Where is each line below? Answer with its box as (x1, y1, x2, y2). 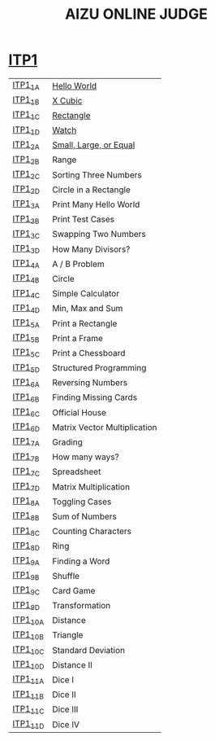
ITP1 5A (12, 317, 41, 330)
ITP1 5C (12, 347, 41, 359)
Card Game (52, 585, 96, 596)
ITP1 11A (12, 673, 45, 686)
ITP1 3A (12, 198, 41, 211)
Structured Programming (52, 362, 147, 374)
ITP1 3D (12, 243, 41, 256)
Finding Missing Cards (52, 392, 138, 403)
